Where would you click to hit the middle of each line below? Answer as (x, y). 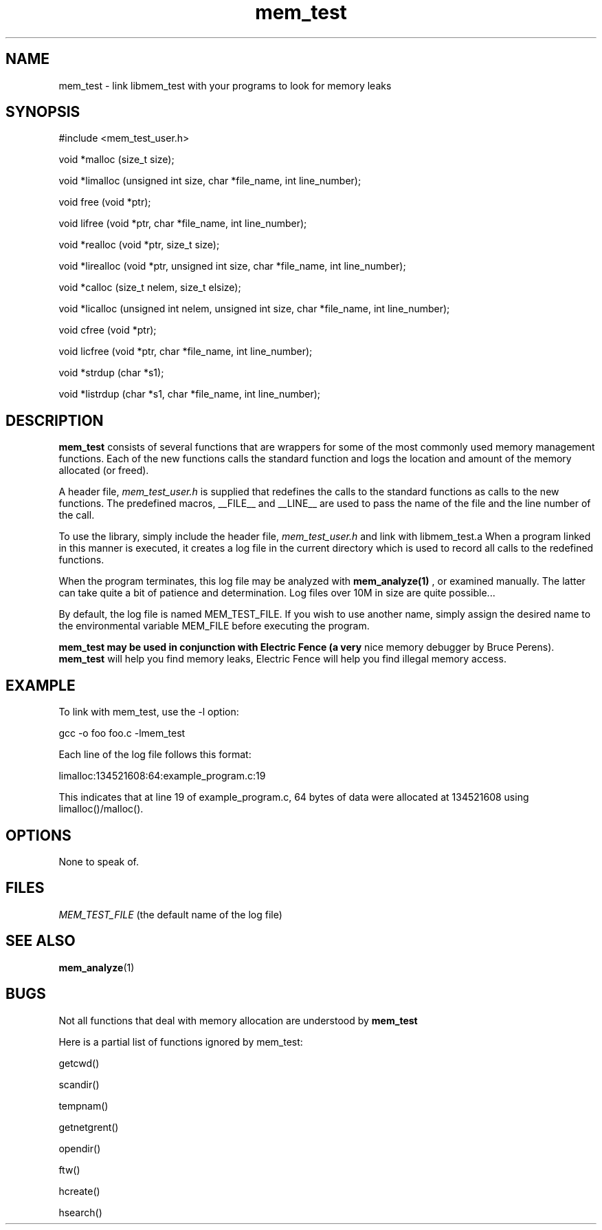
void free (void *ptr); (105, 202)
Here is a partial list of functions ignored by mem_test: (181, 1042)
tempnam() (83, 1105)
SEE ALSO (41, 941)
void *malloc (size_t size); (116, 160)
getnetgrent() (89, 1127)
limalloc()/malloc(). (101, 809)
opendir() (80, 1148)
